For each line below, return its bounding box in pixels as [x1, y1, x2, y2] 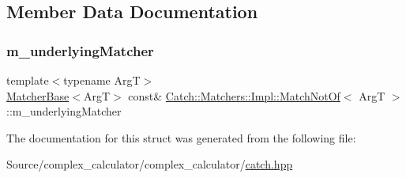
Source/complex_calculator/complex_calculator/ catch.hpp [6, 156, 293, 172]
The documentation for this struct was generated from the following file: [6, 129, 356, 146]
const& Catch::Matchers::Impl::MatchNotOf [128, 87, 340, 104]
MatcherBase [6, 87, 70, 104]
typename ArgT [63, 72, 141, 88]
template [6, 72, 49, 88]
